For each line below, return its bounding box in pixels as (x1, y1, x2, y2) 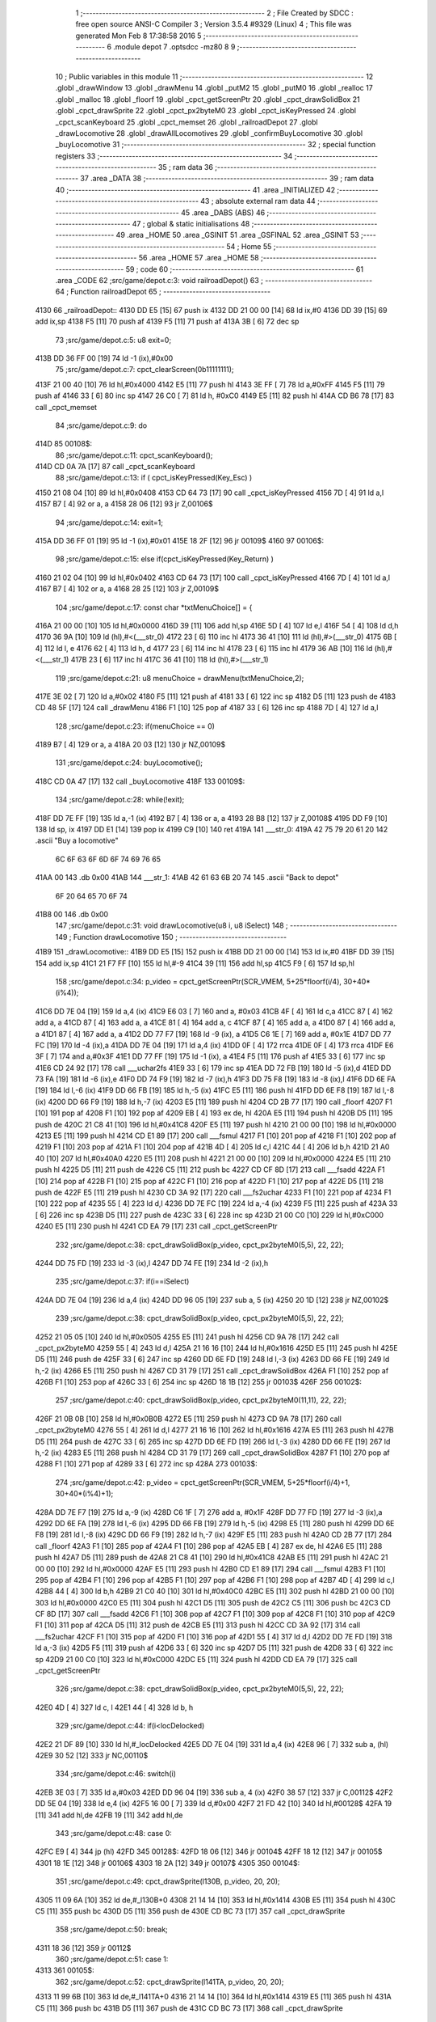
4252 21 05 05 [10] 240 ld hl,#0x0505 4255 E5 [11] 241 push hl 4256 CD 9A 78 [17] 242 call (35, 1331, 339, 1342)
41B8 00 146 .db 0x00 (35, 910, 109, 919)
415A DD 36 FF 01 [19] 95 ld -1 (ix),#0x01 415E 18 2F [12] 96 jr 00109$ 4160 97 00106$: (35, 536, 325, 546)
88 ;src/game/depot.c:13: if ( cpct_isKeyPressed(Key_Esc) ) (55, 473, 253, 483)
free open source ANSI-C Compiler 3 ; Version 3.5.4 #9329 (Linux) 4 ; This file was (75, 19, 352, 29)
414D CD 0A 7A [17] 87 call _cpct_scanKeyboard (35, 462, 195, 472)
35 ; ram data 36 (157, 163, 214, 172)
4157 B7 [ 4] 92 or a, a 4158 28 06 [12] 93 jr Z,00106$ (35, 499, 213, 509)
